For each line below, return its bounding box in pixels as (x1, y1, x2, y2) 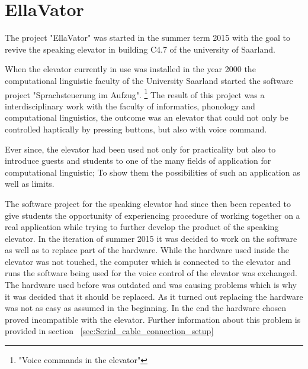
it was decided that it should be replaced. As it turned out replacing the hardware (5, 290, 303, 302)
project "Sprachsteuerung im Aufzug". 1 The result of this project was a (5, 86, 265, 101)
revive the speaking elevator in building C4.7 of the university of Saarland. (5, 43, 275, 55)
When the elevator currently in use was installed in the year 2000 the (5, 63, 256, 75)
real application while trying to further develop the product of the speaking (5, 221, 279, 233)
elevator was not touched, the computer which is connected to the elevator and (5, 255, 291, 267)
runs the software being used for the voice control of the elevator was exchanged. (5, 267, 297, 279)
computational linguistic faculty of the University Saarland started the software (5, 74, 293, 86)
